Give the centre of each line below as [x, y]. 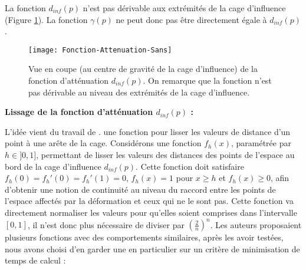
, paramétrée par [261, 143]
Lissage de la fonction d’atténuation [79, 112]
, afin [280, 178]
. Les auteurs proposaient [256, 224]
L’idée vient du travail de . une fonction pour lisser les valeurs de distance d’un [148, 131]
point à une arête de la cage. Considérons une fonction [103, 143]
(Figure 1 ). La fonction [46, 19]
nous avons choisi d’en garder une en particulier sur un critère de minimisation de [152, 248]
